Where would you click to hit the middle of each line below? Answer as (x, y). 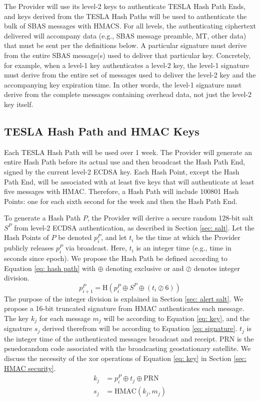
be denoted (75, 237)
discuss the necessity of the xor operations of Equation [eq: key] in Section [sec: (125, 358)
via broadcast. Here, (96, 248)
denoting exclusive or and (145, 268)
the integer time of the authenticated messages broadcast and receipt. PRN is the (129, 338)
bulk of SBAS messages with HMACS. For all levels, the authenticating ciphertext (130, 26)
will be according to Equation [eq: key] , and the (177, 318)
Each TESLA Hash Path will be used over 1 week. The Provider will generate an (128, 152)
